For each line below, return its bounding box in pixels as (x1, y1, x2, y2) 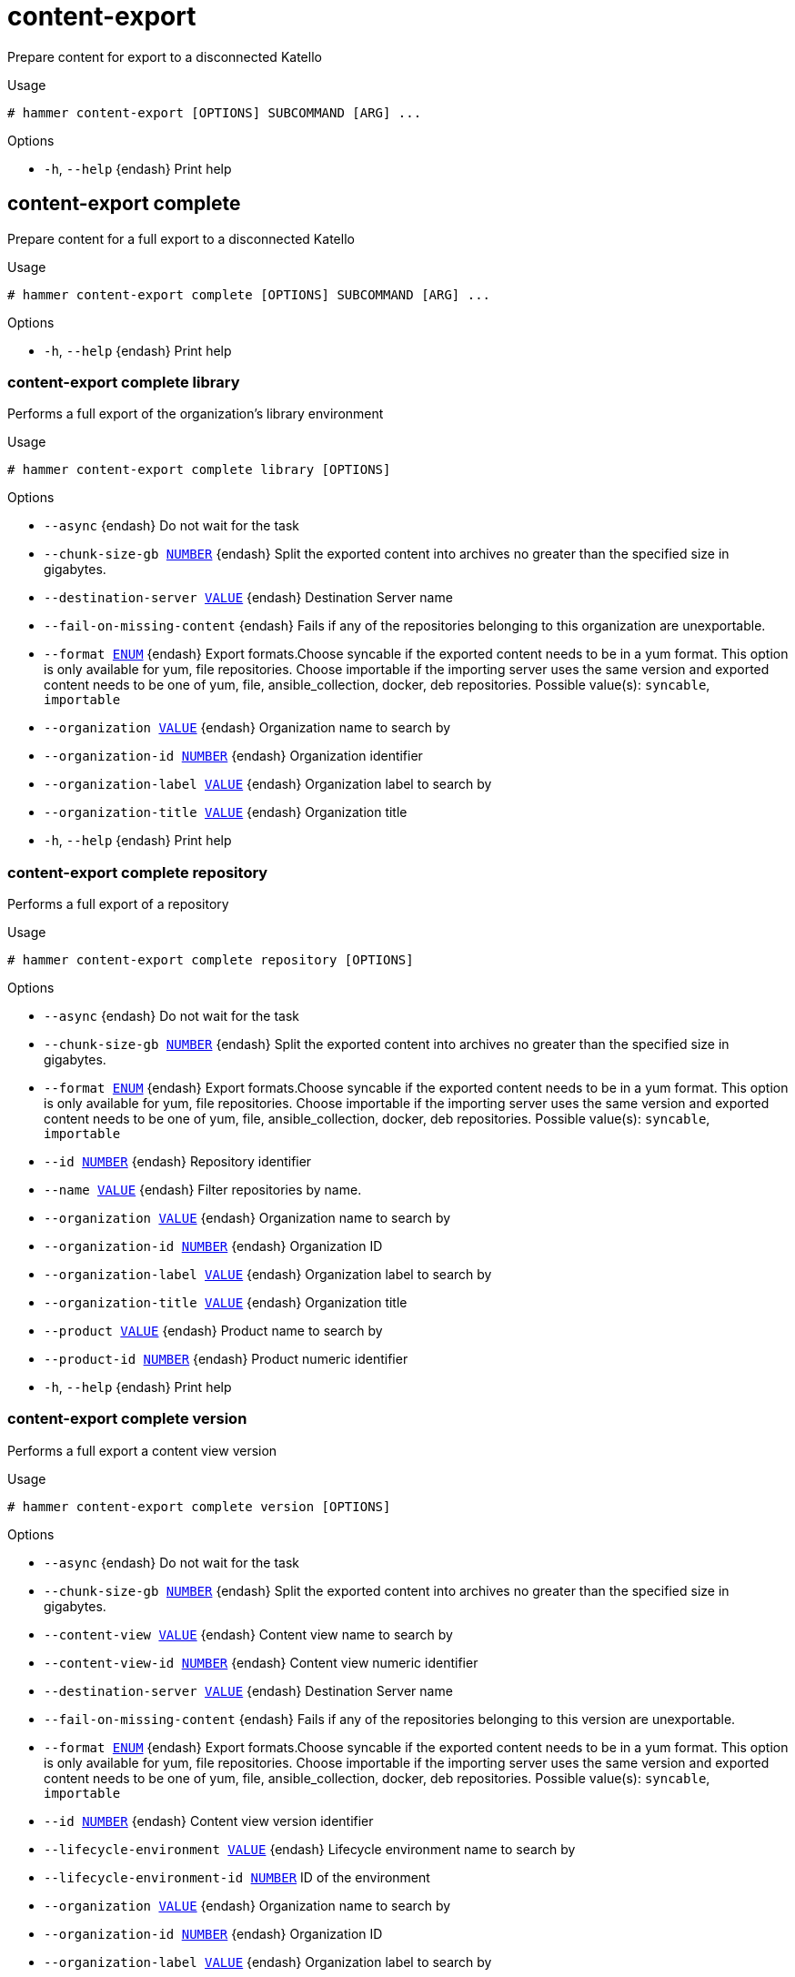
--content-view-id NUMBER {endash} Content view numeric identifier (44, 1654, 478, 1670)
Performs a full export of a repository (7, 896, 229, 913)
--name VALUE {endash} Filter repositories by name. (44, 1182, 362, 1198)
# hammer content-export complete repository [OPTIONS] (7, 953, 414, 968)
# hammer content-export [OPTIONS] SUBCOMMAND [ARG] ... (7, 105, 422, 120)
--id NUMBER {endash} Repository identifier (44, 1154, 312, 1170)
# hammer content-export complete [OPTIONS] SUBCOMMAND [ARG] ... (7, 287, 491, 302)
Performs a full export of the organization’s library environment (7, 406, 384, 422)
